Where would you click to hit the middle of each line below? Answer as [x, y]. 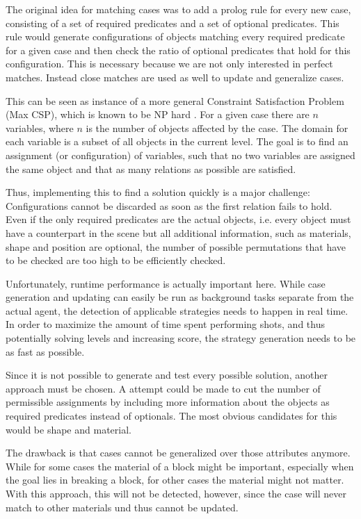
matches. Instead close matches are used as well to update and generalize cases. [175, 77]
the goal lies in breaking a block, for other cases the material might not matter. [175, 480]
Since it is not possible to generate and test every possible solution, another [167, 375]
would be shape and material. [69, 429]
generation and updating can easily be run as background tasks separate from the [180, 297]
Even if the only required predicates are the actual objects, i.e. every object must [178, 219]
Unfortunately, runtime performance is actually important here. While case [166, 283]
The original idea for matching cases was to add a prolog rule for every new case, [178, 9]
